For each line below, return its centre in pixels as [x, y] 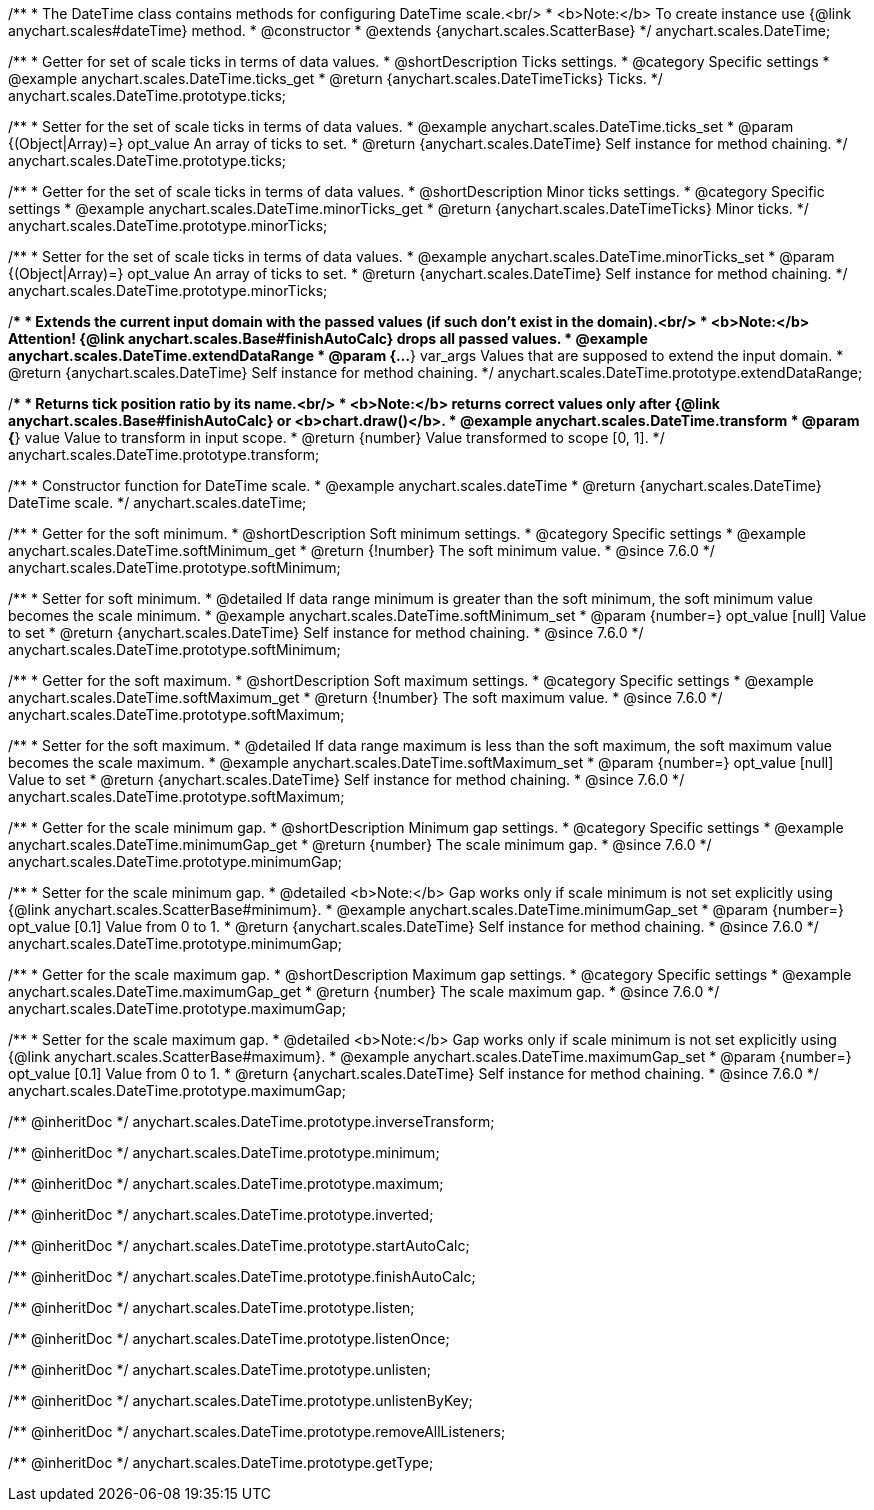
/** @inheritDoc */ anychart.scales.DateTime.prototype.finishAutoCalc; [242, 1276]
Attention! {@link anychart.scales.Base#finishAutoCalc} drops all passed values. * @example [328, 338]
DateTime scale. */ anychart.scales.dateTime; [157, 502]
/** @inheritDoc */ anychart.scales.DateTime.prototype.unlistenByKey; [240, 1400]
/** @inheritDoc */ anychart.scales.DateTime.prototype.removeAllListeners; [257, 1431]
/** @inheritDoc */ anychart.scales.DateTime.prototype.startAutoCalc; [239, 1245]
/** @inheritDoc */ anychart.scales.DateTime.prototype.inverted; [221, 1214]
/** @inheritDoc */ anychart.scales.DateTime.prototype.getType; [221, 1462]
